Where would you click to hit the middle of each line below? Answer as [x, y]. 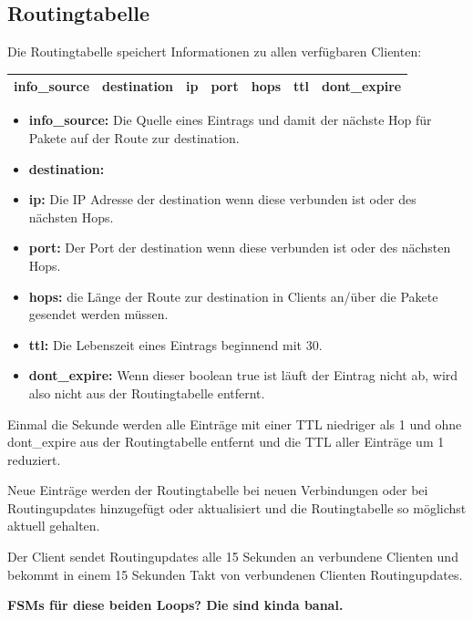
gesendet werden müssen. [98, 314]
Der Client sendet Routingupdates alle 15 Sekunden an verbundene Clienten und [233, 557]
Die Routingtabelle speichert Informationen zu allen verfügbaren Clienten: [215, 52]
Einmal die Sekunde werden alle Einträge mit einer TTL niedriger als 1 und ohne [235, 424]
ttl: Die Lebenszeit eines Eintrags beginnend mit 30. [175, 344]
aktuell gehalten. [54, 526]
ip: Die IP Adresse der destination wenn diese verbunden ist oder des [222, 199]
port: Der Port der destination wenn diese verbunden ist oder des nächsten [240, 248]
